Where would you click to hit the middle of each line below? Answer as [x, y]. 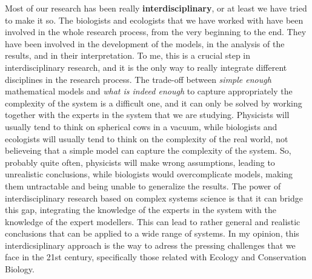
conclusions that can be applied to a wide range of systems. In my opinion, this [152, 233]
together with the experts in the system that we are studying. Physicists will [147, 115]
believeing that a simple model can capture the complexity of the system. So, [148, 150]
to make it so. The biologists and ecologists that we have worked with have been [154, 20]
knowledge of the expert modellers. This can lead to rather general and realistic [153, 221]
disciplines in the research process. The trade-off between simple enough [138, 79]
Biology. [20, 269]
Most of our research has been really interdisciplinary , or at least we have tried [156, 8]
